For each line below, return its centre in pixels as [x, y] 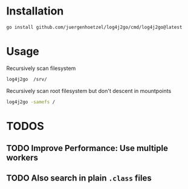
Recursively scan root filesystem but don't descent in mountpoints [89, 91]
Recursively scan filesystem [41, 68]
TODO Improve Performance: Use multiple [87, 148]
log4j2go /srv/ [27, 79]
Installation [35, 11]
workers [22, 158]
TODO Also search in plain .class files [79, 178]
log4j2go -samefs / [31, 102]
